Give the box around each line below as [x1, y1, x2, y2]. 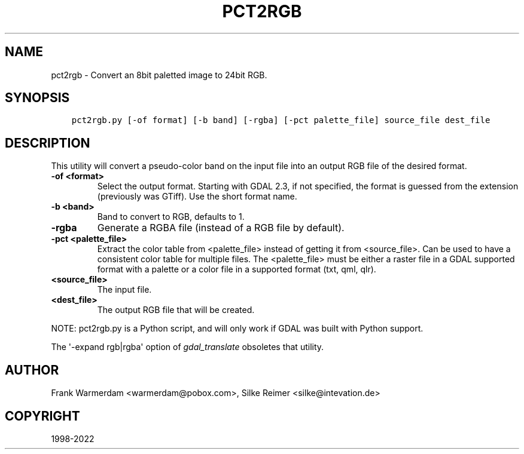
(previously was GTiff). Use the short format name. [97, 191, 297, 202]
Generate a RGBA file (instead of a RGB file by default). [97, 222, 345, 234]
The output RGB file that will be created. [97, 305, 255, 315]
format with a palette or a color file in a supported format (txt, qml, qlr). [97, 264, 376, 275]
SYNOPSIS [5, 90, 70, 106]
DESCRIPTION [5, 135, 90, 151]
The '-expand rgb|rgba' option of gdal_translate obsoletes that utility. [51, 342, 324, 352]
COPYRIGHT [5, 408, 80, 424]
